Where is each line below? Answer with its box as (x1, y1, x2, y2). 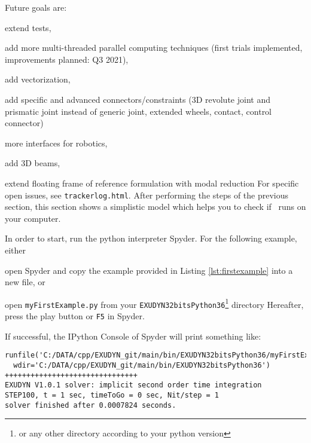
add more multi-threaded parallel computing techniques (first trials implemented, (5, 41, 303, 54)
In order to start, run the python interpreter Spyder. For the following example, (5, 232, 297, 245)
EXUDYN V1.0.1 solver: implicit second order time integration (5, 381, 262, 390)
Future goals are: (5, 1, 67, 13)
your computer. (5, 212, 61, 224)
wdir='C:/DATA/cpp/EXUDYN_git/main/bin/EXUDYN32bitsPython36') (13, 360, 270, 369)
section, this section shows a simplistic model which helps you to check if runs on (5, 200, 306, 213)
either (5, 243, 26, 256)
